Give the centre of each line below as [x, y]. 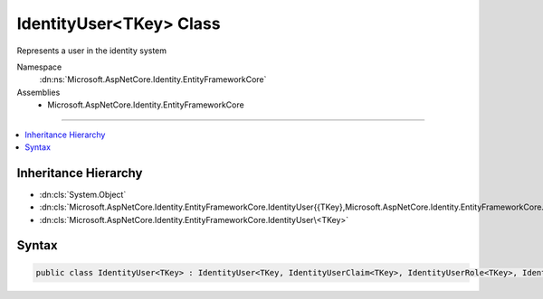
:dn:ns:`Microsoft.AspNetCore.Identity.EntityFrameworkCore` [153, 79]
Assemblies [38, 92]
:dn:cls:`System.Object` [83, 194]
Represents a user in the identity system [92, 51]
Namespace [39, 67]
